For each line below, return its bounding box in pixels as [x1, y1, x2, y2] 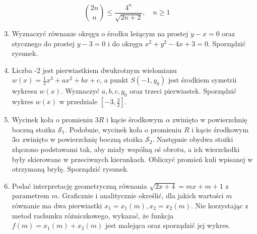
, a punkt [100, 74, 128, 85]
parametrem [12, 190, 49, 201]
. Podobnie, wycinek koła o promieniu [65, 124, 182, 134]
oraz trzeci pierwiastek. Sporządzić [130, 86, 236, 96]
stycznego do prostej [12, 38, 75, 48]
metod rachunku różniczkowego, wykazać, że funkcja [12, 210, 174, 220]
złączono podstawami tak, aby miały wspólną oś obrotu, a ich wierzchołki [12, 143, 240, 154]
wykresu [12, 86, 37, 96]
